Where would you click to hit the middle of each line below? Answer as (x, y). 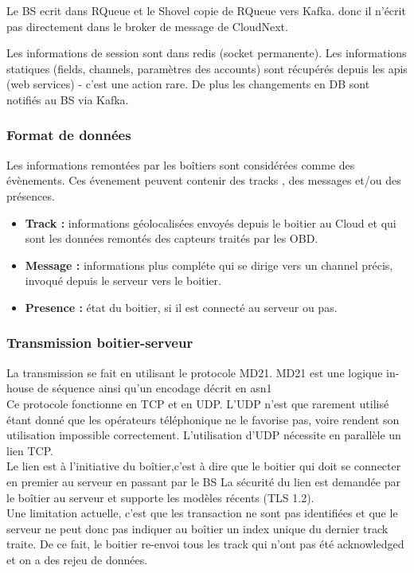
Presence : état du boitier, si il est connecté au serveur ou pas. (181, 307)
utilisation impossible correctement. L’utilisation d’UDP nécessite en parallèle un (204, 435)
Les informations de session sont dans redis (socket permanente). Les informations (207, 53)
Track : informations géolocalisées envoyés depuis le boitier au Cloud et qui (211, 222)
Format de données (69, 135)
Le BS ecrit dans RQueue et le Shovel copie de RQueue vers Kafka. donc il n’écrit (206, 10)
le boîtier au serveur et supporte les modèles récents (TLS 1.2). (160, 497)
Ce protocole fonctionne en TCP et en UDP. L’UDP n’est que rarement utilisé (198, 403)
